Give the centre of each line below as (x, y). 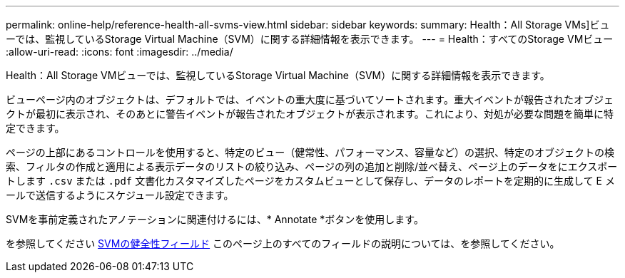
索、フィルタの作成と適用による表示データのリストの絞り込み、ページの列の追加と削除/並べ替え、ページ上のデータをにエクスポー (312, 166)
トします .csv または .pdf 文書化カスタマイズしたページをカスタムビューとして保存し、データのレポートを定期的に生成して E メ (310, 181)
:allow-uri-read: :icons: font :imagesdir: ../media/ (120, 52)
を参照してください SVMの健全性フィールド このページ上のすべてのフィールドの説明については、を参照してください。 (283, 243)
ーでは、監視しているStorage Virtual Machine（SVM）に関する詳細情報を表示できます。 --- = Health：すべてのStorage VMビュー (310, 39)
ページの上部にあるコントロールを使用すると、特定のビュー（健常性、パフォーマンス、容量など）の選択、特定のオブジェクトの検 (310, 152)
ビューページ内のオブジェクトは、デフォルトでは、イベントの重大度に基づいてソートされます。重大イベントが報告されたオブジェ (310, 99)
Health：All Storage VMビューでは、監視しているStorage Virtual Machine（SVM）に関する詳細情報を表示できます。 (278, 75)
